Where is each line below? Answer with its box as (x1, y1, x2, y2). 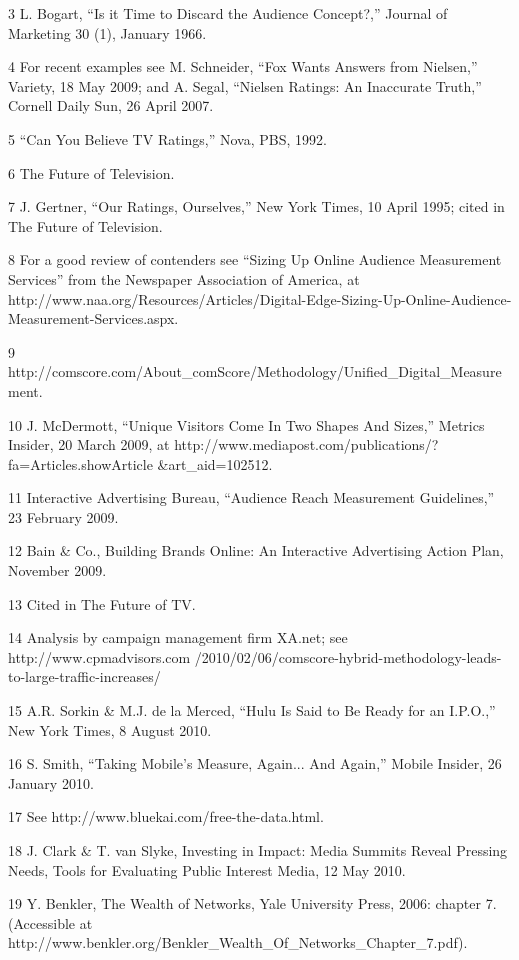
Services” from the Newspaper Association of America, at (8, 268, 360, 289)
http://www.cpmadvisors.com (8, 646, 191, 667)
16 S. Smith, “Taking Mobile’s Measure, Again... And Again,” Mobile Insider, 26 (8, 753, 502, 774)
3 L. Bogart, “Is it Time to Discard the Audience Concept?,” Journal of (8, 3, 448, 23)
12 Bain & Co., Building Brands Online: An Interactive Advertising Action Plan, (8, 540, 504, 561)
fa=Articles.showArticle (8, 453, 153, 474)
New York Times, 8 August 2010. (8, 719, 212, 740)
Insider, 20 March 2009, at (8, 434, 170, 455)
